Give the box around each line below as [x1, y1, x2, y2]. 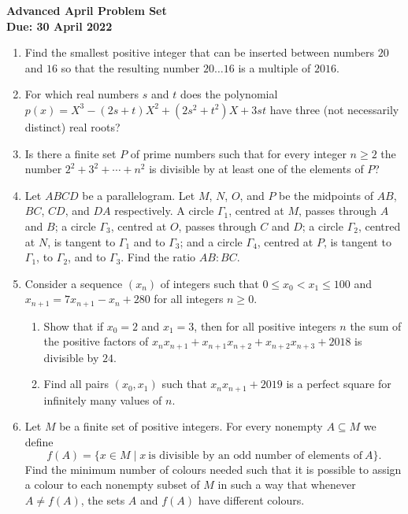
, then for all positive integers [194, 317, 336, 334]
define [24, 434, 54, 450]
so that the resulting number [61, 59, 200, 76]
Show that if [43, 317, 104, 334]
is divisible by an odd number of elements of [148, 449, 362, 461]
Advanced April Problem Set [6, 2, 167, 18]
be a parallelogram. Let [82, 187, 195, 203]
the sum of [350, 317, 402, 334]
